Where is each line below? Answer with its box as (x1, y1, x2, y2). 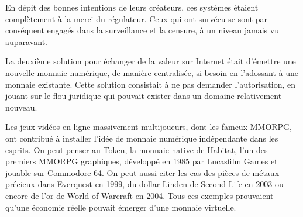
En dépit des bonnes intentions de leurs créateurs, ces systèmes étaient (5, 1, 259, 13)
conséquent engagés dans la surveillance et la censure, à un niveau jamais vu (5, 24, 279, 36)
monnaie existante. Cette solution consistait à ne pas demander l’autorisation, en (5, 78, 295, 90)
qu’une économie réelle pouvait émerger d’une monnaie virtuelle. (5, 201, 236, 213)
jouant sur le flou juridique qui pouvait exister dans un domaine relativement (5, 89, 282, 102)
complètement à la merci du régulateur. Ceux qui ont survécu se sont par (5, 12, 267, 25)
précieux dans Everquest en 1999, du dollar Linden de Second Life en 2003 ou (5, 178, 284, 190)
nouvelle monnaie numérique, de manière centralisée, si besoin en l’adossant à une (5, 66, 298, 78)
